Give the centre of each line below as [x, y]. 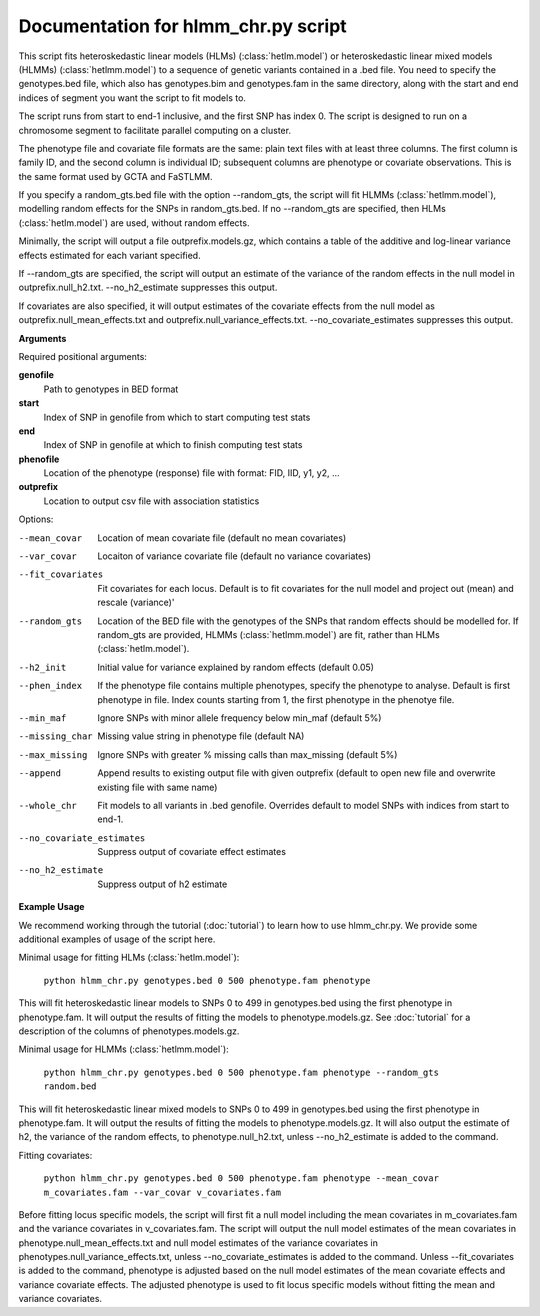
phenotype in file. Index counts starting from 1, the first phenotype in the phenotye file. [276, 699]
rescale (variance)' [136, 602]
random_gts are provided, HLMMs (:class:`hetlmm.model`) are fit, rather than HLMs [268, 634]
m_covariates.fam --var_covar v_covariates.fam [162, 1192]
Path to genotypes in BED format [111, 389]
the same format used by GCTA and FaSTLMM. [116, 176]
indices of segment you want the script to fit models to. [132, 97]
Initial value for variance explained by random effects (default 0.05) [236, 667]
